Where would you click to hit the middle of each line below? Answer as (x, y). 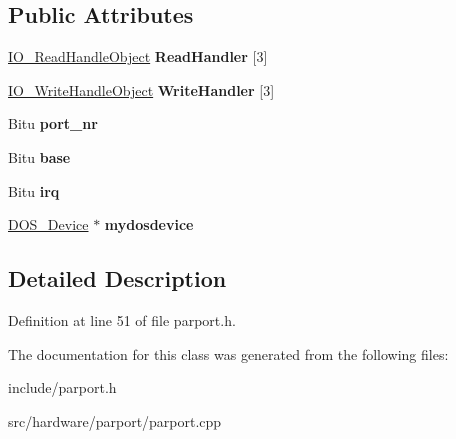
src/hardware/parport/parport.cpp (115, 420)
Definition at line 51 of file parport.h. (122, 319)
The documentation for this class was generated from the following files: (228, 353)
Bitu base (39, 156)
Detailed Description (117, 278)
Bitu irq (34, 190)
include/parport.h (62, 387)
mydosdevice (149, 224)
